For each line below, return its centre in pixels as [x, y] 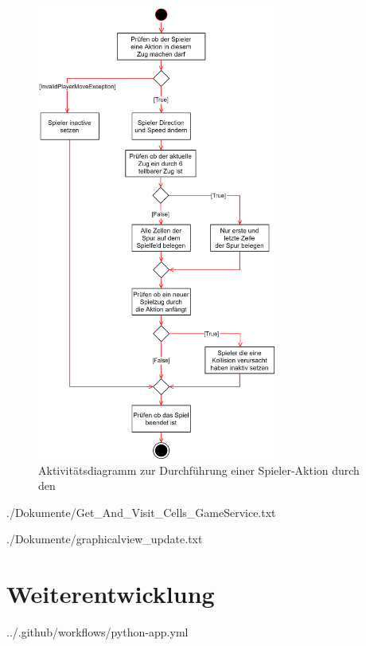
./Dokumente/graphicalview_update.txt [105, 539]
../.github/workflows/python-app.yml [97, 632]
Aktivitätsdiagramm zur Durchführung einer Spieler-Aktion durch [199, 470]
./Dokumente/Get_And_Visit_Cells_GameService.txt [141, 512]
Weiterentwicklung [111, 594]
